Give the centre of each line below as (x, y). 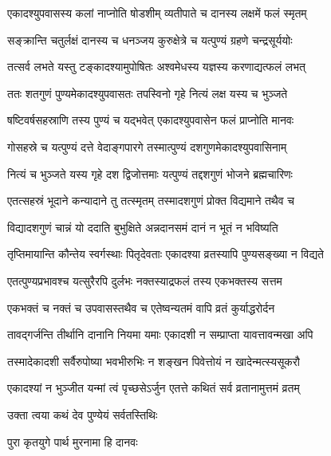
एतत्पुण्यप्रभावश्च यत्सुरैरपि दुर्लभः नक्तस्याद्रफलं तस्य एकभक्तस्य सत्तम (145, 280)
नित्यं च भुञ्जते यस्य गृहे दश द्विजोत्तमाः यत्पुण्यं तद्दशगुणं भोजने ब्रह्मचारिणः (150, 173)
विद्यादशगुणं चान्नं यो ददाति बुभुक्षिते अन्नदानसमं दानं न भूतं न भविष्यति (143, 227)
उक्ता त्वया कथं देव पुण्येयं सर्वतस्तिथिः (83, 414)
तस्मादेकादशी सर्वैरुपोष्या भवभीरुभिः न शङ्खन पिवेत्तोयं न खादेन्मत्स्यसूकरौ (154, 361)
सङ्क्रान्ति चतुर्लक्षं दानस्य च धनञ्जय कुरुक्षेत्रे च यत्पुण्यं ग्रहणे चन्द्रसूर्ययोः (150, 39)
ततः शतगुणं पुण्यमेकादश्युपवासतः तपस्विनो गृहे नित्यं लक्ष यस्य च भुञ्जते (148, 93)
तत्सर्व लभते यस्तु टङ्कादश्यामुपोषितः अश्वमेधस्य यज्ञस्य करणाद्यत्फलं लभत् (156, 67)
